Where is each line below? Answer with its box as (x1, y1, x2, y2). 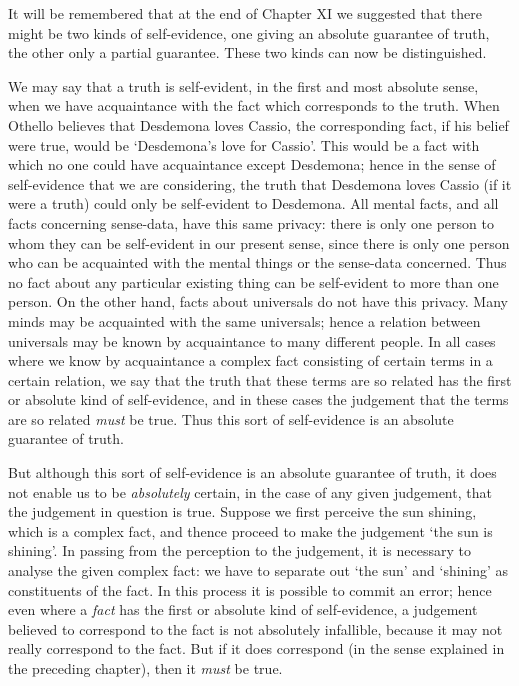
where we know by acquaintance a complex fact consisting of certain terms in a (8, 350, 493, 371)
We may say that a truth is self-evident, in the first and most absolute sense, (8, 75, 479, 96)
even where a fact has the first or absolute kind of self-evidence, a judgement (8, 599, 478, 620)
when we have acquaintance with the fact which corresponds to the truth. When (8, 95, 500, 116)
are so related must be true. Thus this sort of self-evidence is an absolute (8, 408, 454, 429)
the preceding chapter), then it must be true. (8, 658, 283, 678)
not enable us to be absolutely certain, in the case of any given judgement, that (8, 481, 492, 502)
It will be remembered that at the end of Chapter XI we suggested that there (8, 3, 482, 23)
